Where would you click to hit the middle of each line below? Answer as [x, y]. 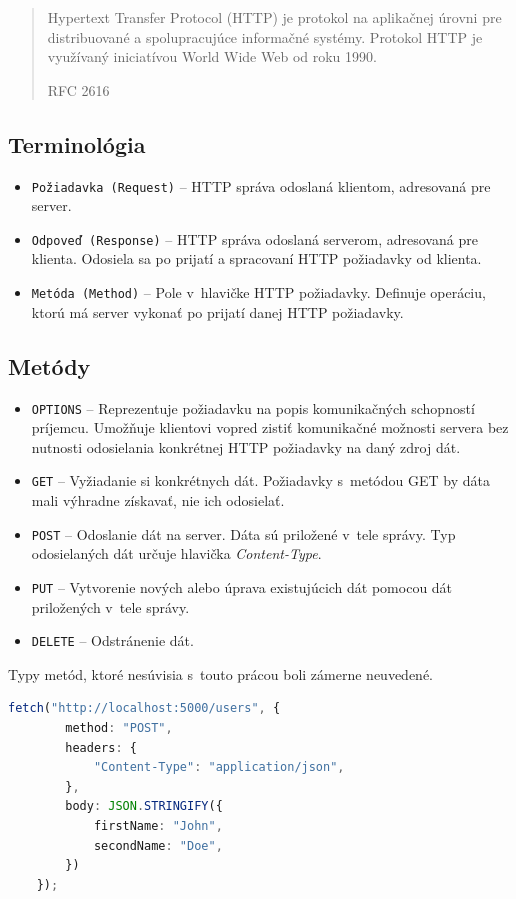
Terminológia [77, 143]
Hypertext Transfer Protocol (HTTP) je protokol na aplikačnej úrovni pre [274, 17]
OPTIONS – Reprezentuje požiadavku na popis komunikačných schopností [253, 407]
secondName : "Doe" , [158, 845]
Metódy [49, 365]
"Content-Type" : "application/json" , [219, 767]
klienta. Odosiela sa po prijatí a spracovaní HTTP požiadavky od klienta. [256, 258]
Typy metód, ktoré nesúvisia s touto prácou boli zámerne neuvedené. [221, 673]
